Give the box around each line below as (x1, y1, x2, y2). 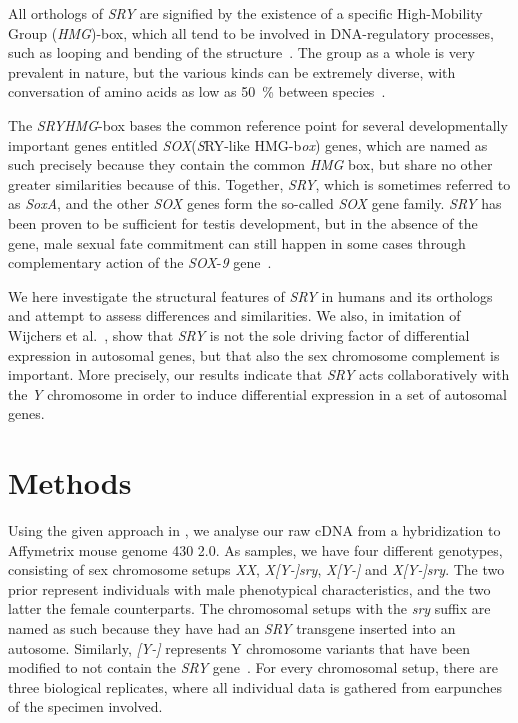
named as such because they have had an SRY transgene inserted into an (8, 617, 456, 638)
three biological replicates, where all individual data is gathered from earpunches (8, 676, 502, 697)
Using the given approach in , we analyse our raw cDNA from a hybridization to (8, 520, 501, 540)
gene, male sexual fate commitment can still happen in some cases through (8, 232, 466, 253)
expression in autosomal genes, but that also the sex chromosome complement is (8, 344, 500, 365)
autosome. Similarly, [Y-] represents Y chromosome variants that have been (8, 637, 471, 658)
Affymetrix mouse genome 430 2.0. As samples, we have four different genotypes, (8, 539, 503, 560)
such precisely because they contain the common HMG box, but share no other (8, 154, 493, 175)
